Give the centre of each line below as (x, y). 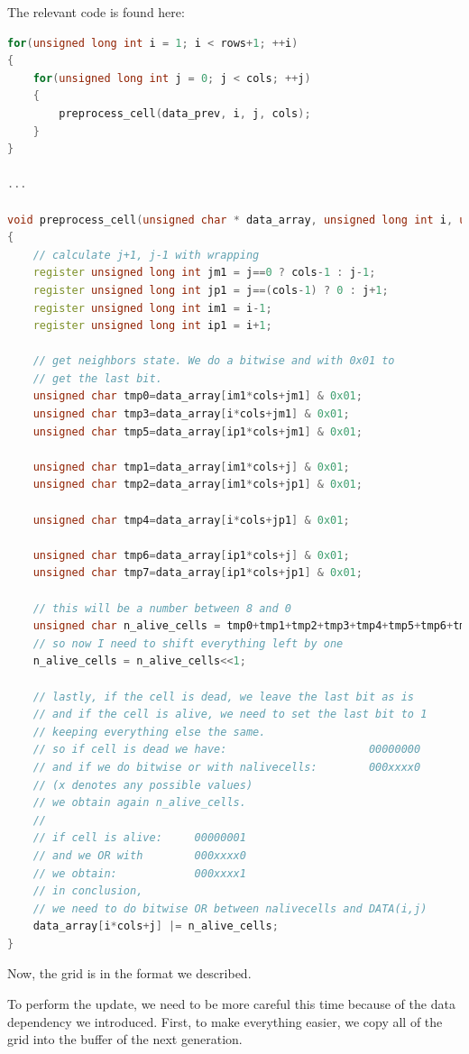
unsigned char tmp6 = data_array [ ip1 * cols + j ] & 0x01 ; (191, 555)
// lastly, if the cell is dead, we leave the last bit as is (224, 697)
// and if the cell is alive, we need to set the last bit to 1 (230, 715)
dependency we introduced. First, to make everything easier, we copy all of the (225, 1021)
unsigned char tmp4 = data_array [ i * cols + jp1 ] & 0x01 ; (191, 520)
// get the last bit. (97, 378)
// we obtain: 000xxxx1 (139, 873)
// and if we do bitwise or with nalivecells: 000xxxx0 (227, 767)
